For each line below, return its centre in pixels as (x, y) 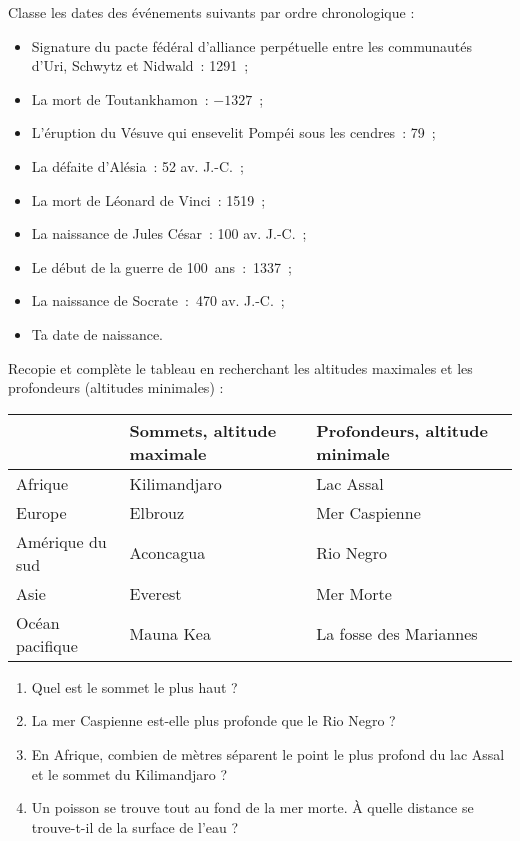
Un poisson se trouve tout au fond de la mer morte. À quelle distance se (252, 807)
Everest (155, 593)
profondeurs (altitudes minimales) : (116, 387)
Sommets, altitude (203, 430)
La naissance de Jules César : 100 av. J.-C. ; (169, 233)
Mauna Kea (170, 634)
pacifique (47, 645)
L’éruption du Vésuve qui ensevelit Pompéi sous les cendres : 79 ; (233, 132)
